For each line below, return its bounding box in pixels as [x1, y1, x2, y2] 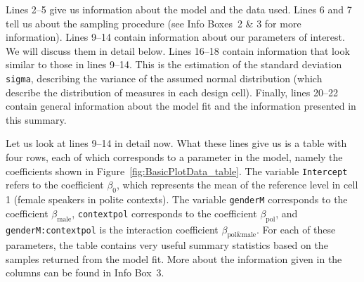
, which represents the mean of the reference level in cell [117, 177, 358, 192]
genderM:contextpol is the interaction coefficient [6, 222, 219, 236]
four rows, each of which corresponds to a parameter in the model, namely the [6, 150, 343, 164]
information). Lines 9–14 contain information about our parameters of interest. [6, 30, 345, 44]
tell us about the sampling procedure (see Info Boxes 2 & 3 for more [6, 15, 301, 30]
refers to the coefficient [6, 177, 104, 192]
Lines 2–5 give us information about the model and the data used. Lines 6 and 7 [6, 2, 352, 16]
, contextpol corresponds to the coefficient [72, 205, 257, 220]
